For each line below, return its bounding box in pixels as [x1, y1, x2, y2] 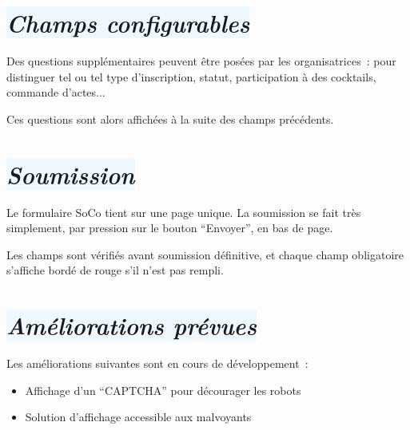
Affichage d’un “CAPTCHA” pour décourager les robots [25, 381, 301, 398]
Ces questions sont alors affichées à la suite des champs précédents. [6, 110, 334, 127]
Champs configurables [6, 6, 250, 40]
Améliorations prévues [6, 309, 257, 342]
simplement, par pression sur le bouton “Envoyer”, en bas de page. [6, 219, 333, 236]
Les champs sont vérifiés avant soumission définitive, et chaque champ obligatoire [6, 246, 404, 262]
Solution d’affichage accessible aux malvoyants [25, 408, 252, 425]
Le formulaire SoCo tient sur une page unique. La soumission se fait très [6, 203, 361, 220]
